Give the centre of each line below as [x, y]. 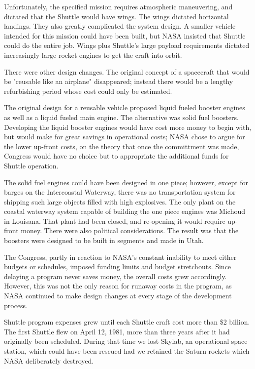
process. [16, 305]
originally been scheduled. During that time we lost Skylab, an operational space [126, 341]
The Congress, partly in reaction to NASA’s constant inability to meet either [120, 257]
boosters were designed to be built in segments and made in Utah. [104, 240]
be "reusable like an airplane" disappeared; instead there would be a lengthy [119, 81]
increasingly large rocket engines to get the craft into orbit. [93, 55]
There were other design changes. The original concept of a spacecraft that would [127, 71]
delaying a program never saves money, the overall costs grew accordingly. [115, 276]
